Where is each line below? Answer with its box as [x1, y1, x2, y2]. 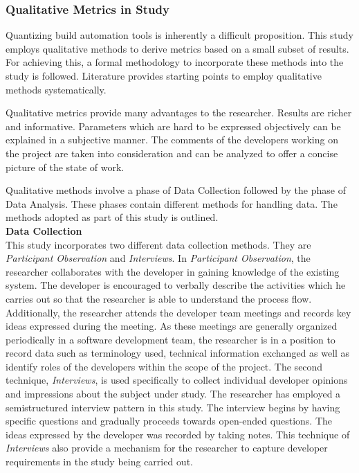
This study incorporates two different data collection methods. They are [6, 237, 311, 251]
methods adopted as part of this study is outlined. [6, 210, 219, 224]
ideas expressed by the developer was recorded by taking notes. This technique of [6, 427, 350, 441]
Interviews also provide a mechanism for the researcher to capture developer [6, 440, 328, 455]
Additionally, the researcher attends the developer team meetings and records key [6, 305, 351, 319]
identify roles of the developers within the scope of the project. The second [6, 359, 323, 373]
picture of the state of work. [6, 159, 125, 174]
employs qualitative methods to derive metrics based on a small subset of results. [6, 41, 349, 55]
